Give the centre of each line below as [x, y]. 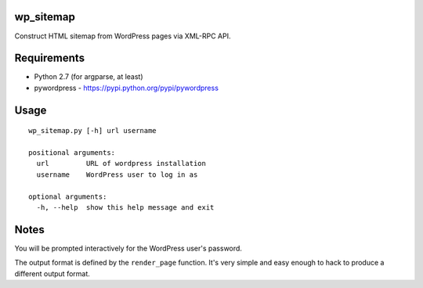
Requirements [50, 58]
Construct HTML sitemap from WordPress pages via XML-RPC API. [123, 36]
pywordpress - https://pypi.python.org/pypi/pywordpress [127, 88]
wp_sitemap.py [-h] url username [92, 131]
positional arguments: [72, 153]
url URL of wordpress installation [121, 164]
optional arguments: [68, 196]
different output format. [52, 273]
